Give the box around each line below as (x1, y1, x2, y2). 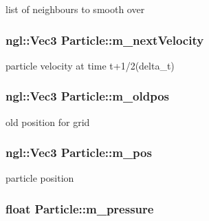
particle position (5, 171, 74, 185)
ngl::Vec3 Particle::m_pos (5, 144, 152, 161)
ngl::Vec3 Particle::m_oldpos (5, 87, 170, 105)
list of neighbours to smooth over (5, 2, 145, 16)
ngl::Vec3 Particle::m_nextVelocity (5, 31, 204, 48)
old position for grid (5, 114, 90, 129)
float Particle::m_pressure (5, 200, 154, 217)
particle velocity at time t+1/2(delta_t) (5, 58, 175, 72)
